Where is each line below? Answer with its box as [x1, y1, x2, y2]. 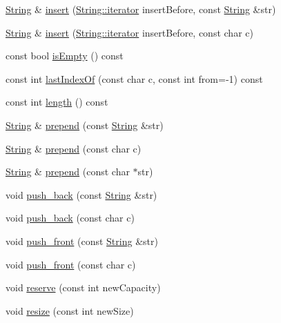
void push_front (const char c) [6, 257, 136, 271]
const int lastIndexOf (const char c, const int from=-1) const [6, 71, 263, 86]
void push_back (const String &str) [6, 187, 157, 202]
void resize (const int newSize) [6, 303, 134, 317]
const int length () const [6, 95, 108, 109]
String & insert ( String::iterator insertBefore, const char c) [6, 25, 253, 39]
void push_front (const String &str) [6, 233, 158, 248]
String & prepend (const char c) [6, 141, 142, 155]
